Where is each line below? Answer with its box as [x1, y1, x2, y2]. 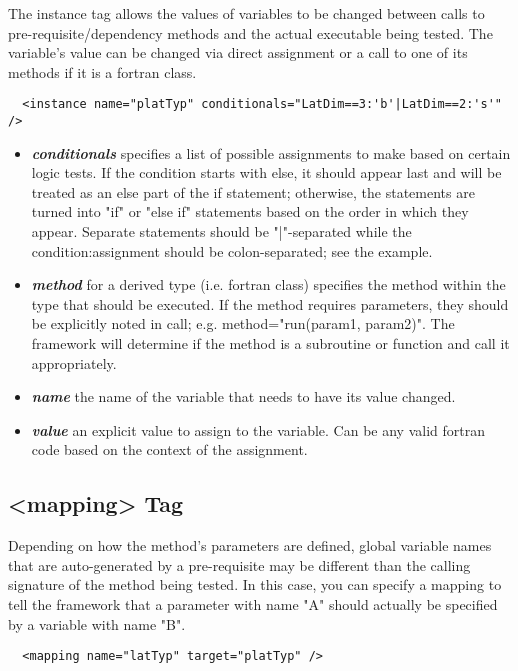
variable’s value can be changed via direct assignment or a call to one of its [8, 42, 468, 63]
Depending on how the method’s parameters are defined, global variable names [8, 535, 492, 556]
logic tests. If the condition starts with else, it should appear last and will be [31, 162, 502, 183]
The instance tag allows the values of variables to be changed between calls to [8, 3, 485, 23]
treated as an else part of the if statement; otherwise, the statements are [31, 181, 475, 202]
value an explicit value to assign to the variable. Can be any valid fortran [31, 419, 485, 440]
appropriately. [31, 352, 117, 373]
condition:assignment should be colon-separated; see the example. [31, 240, 433, 261]
